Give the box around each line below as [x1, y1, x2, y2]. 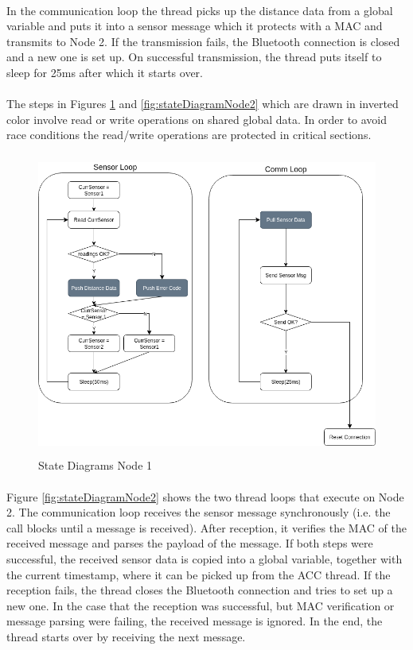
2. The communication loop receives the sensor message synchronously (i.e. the [6, 504, 391, 520]
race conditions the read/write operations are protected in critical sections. [6, 126, 372, 143]
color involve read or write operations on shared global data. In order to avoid [6, 110, 388, 127]
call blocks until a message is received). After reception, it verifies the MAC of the [6, 519, 407, 536]
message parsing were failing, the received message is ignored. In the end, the [6, 613, 383, 629]
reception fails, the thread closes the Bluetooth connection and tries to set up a [6, 582, 393, 598]
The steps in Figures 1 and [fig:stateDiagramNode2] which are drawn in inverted [6, 95, 399, 112]
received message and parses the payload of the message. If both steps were [6, 535, 373, 551]
